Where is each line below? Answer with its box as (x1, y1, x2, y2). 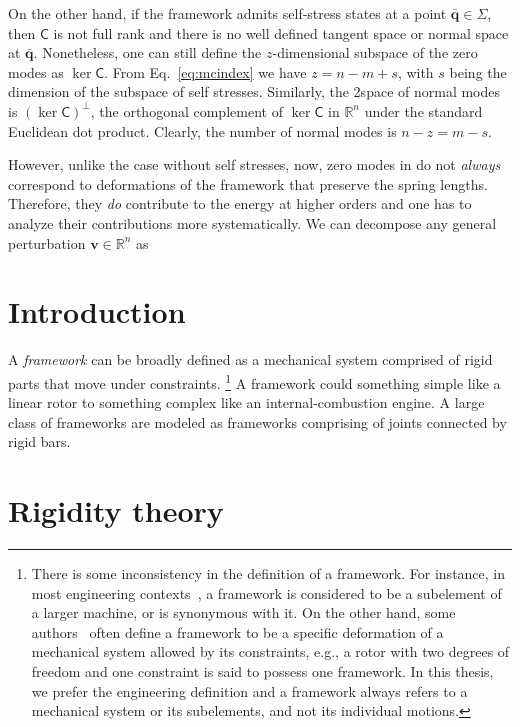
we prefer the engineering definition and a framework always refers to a (31, 680, 468, 701)
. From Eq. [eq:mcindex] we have (104, 61, 307, 82)
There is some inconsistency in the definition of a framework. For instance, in (31, 563, 506, 583)
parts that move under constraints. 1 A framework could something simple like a (8, 369, 501, 393)
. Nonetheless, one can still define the (33, 42, 262, 63)
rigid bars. (8, 431, 71, 452)
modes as (8, 61, 64, 82)
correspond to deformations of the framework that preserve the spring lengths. (8, 173, 488, 194)
